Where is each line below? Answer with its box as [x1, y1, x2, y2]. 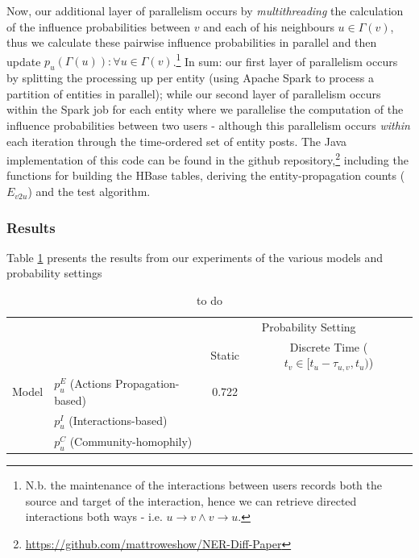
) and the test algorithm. [27, 183, 151, 200]
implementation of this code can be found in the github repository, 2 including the [6, 149, 409, 168]
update [6, 52, 41, 69]
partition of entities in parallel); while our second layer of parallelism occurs [6, 85, 381, 102]
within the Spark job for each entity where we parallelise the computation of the [6, 101, 404, 118]
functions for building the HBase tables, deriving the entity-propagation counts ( [6, 167, 405, 184]
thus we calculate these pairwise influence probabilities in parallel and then [6, 34, 377, 51]
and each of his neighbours [203, 18, 334, 35]
